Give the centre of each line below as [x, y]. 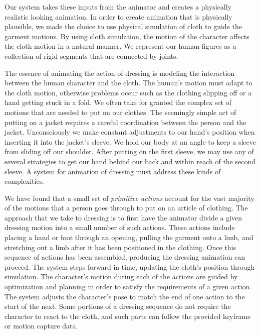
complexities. [25, 181]
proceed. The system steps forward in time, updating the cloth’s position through [130, 266]
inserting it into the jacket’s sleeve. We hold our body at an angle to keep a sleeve [131, 141]
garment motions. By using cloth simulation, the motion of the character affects [127, 36]
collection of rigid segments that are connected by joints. [91, 55]
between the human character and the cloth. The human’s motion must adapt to [128, 83]
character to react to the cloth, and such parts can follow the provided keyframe [128, 316]
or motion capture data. [41, 326]
